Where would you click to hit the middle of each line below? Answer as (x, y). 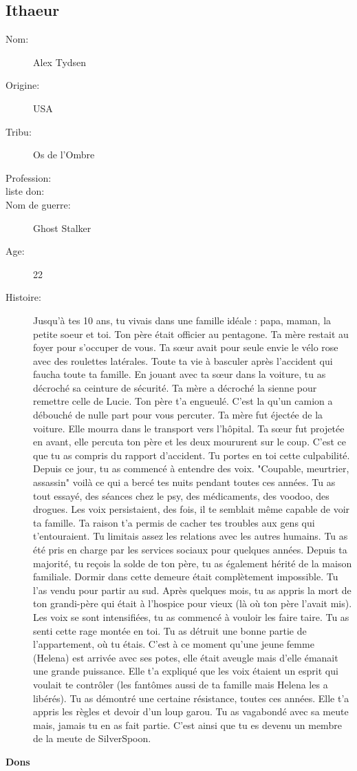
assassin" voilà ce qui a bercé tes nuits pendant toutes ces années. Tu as (184, 482)
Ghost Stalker (62, 228)
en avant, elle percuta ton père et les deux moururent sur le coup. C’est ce (190, 442)
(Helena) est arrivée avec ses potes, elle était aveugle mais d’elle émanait (186, 657)
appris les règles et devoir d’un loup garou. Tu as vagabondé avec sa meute (191, 711)
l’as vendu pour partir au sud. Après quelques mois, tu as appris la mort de (192, 590)
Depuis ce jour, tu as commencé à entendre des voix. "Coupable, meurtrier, (191, 468)
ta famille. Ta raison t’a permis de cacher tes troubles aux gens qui (174, 522)
